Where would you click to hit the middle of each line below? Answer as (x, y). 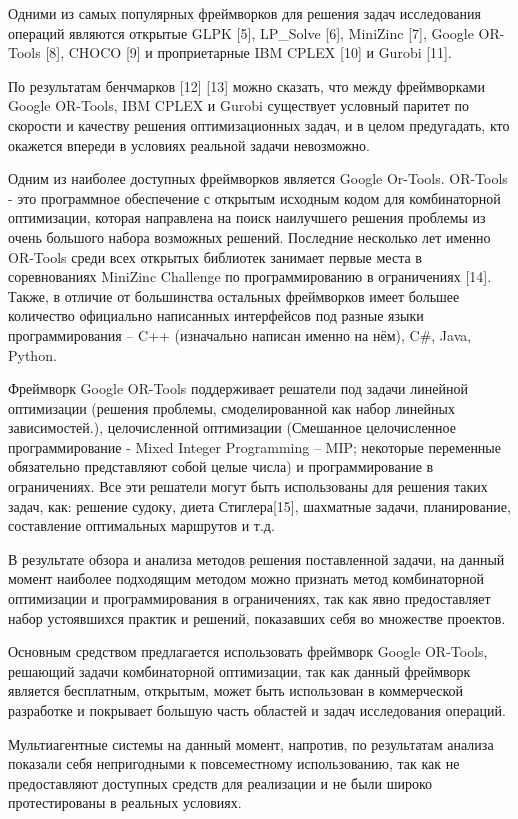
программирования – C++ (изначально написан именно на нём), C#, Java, (240, 334)
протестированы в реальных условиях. (125, 802)
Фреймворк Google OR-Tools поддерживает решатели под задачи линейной (238, 388)
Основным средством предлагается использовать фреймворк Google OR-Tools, (248, 651)
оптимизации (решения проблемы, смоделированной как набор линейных (231, 407)
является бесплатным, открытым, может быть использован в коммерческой (236, 690)
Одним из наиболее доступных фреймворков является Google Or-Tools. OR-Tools (258, 178)
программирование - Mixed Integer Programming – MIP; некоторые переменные (254, 446)
